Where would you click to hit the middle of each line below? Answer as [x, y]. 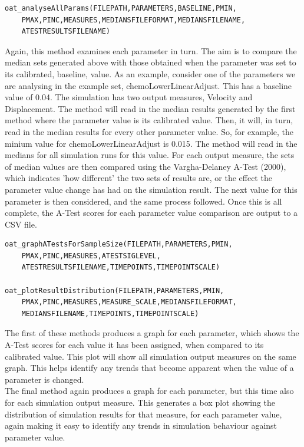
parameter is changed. [44, 379]
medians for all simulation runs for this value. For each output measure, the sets [150, 155]
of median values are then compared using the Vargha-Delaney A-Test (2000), [146, 166]
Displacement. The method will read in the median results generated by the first [150, 108]
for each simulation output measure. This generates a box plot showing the [140, 402]
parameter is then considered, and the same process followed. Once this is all [143, 201]
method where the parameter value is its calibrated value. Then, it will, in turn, [149, 120]
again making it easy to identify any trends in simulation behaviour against [141, 425]
